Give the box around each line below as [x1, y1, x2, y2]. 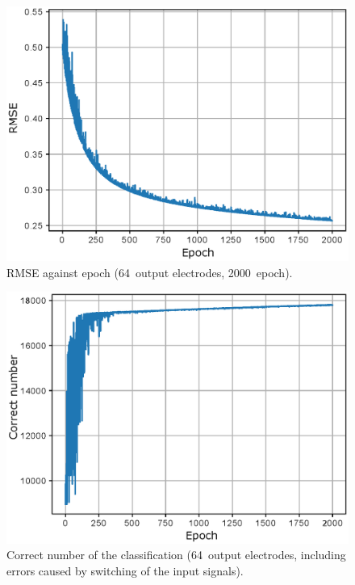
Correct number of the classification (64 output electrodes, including [6, 546, 346, 563]
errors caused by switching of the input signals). [6, 562, 244, 579]
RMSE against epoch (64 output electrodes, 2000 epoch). [6, 263, 293, 280]
